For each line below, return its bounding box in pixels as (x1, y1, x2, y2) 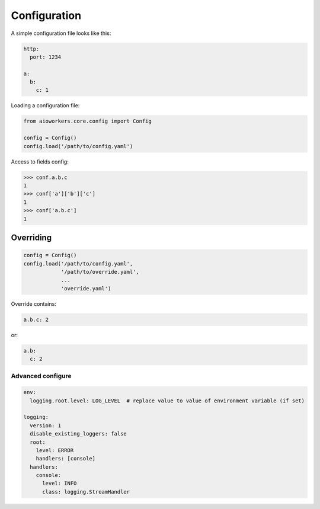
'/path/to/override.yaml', (60, 268, 139, 275)
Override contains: (11, 300, 56, 308)
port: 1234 (30, 53, 62, 60)
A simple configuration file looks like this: (11, 30, 111, 37)
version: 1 (30, 422, 62, 429)
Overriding (11, 232, 52, 242)
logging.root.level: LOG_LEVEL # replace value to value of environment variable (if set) (30, 397, 305, 404)
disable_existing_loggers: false (30, 430, 127, 437)
